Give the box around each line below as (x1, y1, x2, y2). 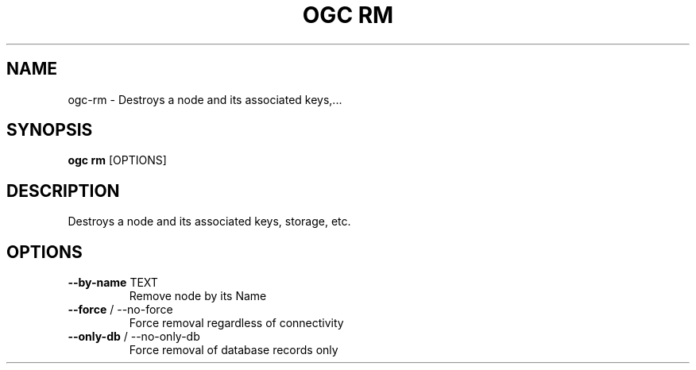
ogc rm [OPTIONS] (68, 153, 167, 168)
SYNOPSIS (6, 120, 93, 141)
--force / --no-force (68, 303, 173, 317)
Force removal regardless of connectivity (129, 316, 344, 330)
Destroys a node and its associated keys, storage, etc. (68, 214, 351, 229)
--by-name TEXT (68, 276, 158, 290)
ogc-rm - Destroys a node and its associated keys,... (68, 92, 342, 106)
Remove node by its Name (129, 289, 267, 303)
